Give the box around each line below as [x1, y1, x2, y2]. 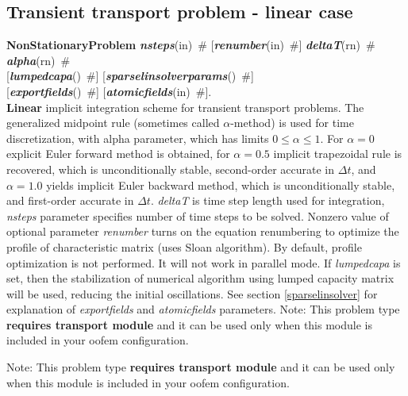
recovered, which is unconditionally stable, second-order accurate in [6, 160, 335, 177]
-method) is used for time [230, 114, 354, 131]
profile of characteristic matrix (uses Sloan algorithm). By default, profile [6, 238, 362, 255]
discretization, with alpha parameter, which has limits [6, 129, 269, 146]
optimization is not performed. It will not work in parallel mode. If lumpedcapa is [6, 254, 401, 271]
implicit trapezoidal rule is [273, 145, 402, 162]
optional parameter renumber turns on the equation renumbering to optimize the [6, 223, 399, 240]
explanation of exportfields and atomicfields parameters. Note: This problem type [6, 301, 400, 317]
